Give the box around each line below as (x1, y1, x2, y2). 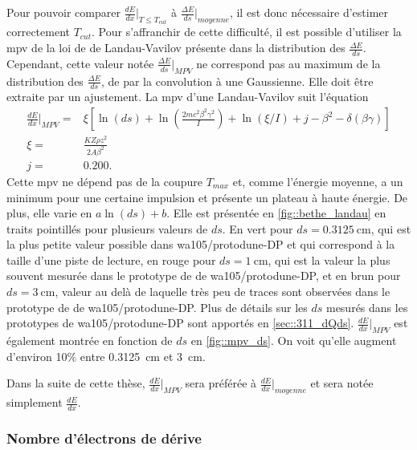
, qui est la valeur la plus (268, 251, 390, 268)
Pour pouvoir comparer (6, 4, 121, 20)
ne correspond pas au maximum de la (196, 55, 381, 71)
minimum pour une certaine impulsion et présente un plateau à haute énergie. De (6, 189, 408, 205)
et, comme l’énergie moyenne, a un (232, 172, 403, 189)
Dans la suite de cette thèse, (6, 375, 145, 391)
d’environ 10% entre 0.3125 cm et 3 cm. (6, 347, 206, 364)
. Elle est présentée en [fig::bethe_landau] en (166, 205, 386, 221)
